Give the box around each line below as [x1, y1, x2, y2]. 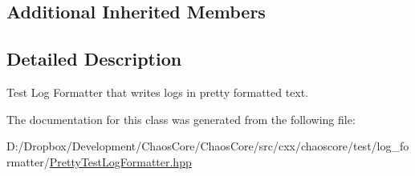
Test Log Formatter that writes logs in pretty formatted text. [6, 83, 309, 100]
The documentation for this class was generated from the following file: [6, 110, 356, 127]
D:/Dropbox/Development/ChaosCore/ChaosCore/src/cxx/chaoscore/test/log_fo [6, 138, 409, 154]
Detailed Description [6, 46, 182, 71]
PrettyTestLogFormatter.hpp [49, 153, 192, 170]
